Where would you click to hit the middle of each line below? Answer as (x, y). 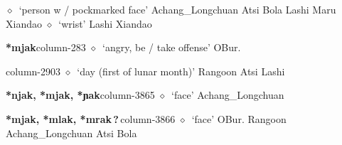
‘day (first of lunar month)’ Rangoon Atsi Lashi (181, 71)
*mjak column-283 (46, 47)
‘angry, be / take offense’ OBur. (172, 47)
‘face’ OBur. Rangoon (239, 118)
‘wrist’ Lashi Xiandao (105, 23)
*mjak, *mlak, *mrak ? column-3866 (91, 118)
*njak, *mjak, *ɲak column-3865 (80, 95)
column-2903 (33, 71)
